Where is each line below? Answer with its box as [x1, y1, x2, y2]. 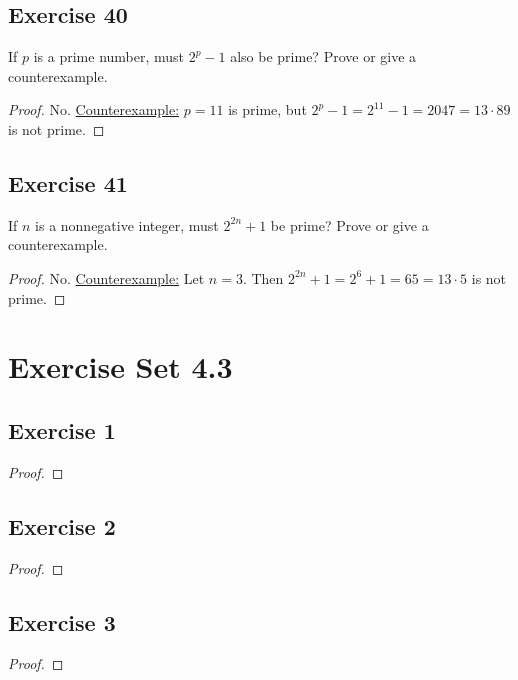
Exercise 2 [8, 510, 116, 541]
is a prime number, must [33, 46, 185, 67]
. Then [242, 267, 284, 288]
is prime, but [228, 99, 307, 120]
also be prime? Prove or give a [230, 46, 417, 67]
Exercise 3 [8, 606, 116, 637]
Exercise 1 [8, 414, 116, 445]
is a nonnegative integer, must [35, 214, 219, 235]
